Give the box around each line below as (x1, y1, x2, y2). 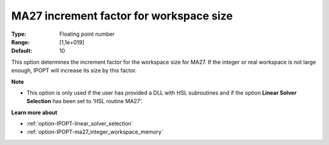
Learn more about (11, 109, 58, 116)
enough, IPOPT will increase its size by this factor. (11, 67, 137, 74)
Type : (11, 30, 27, 38)
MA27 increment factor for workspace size (11, 9, 233, 22)
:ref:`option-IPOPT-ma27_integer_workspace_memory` (26, 128, 164, 136)
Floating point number (59, 30, 115, 38)
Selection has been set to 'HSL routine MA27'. (26, 98, 143, 105)
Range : (11, 38, 30, 46)
